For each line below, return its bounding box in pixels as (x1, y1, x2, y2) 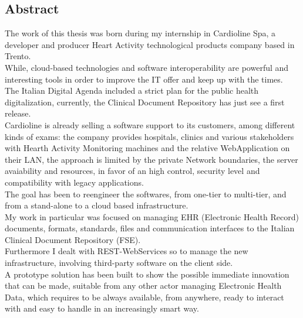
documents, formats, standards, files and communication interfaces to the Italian (5, 222, 295, 234)
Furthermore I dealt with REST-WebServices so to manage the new (5, 245, 248, 257)
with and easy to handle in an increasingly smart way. (5, 302, 199, 314)
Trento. (5, 50, 31, 62)
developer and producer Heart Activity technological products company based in (5, 38, 295, 50)
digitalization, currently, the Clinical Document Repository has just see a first (5, 95, 285, 108)
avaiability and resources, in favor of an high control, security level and (5, 165, 260, 177)
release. (5, 107, 31, 119)
